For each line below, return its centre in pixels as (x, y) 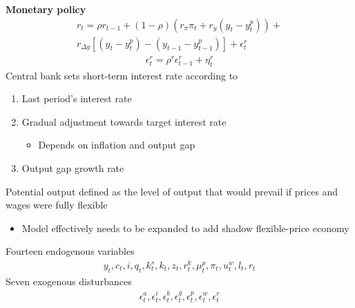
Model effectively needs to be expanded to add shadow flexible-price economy (185, 228)
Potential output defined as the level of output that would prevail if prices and (172, 191)
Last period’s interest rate (77, 98)
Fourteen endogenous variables (70, 251)
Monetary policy (46, 9)
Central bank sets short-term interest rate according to (122, 75)
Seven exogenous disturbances (69, 281)
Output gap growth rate (73, 167)
